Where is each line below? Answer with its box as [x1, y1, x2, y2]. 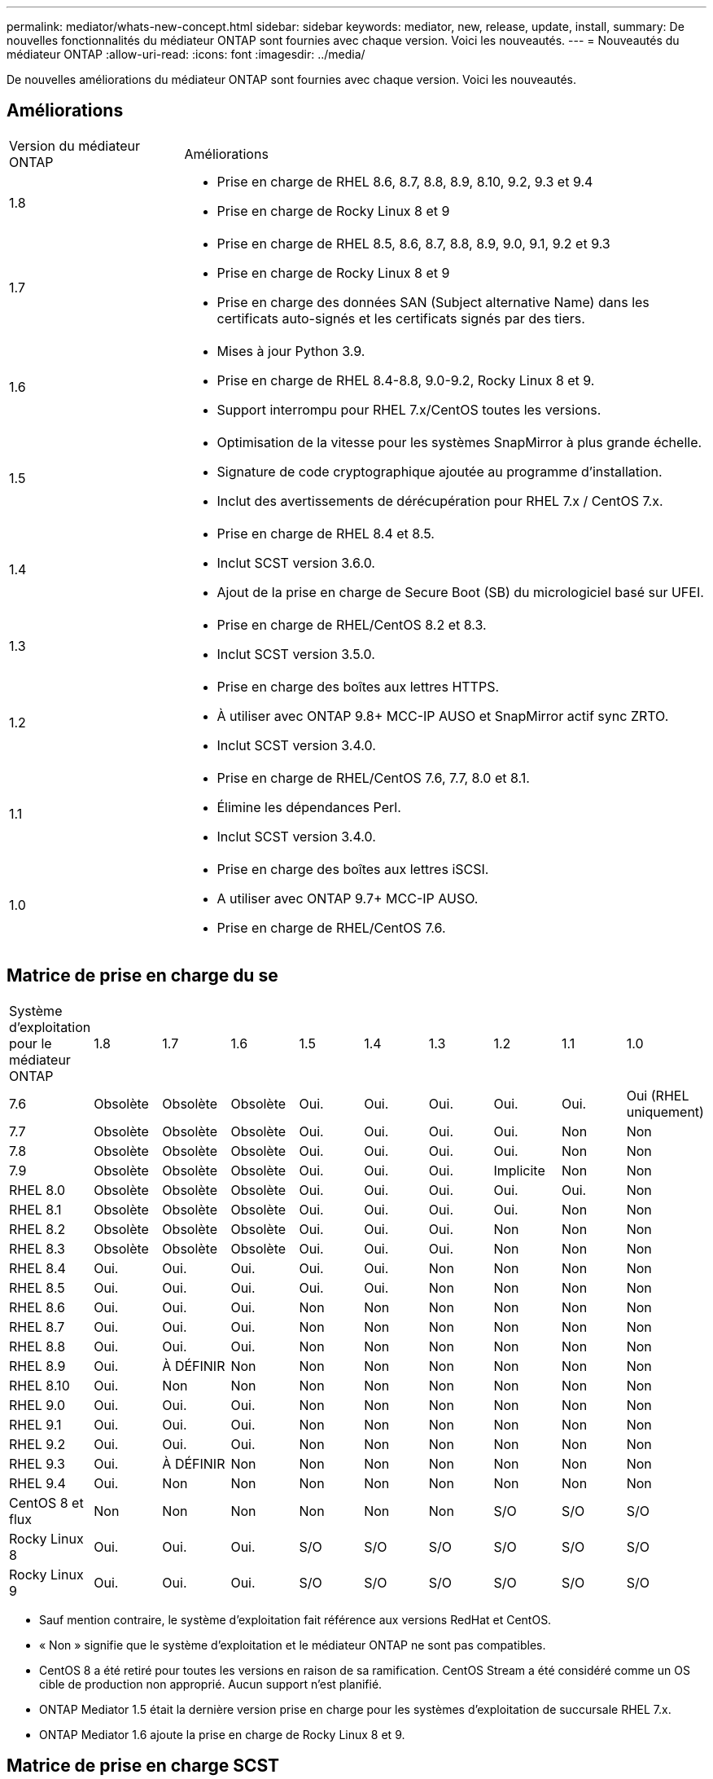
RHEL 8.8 [9, 1338, 66, 1355]
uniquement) [626, 1103, 704, 1120]
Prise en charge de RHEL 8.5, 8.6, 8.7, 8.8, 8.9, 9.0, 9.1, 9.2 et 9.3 [217, 235, 610, 252]
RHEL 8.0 [9, 1181, 66, 1198]
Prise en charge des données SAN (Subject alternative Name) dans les [217, 293, 650, 310]
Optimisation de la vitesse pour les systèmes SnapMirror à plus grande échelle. [217, 433, 702, 450]
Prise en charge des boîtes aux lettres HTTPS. [217, 678, 500, 695]
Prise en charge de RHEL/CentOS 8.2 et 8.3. [217, 616, 487, 633]
